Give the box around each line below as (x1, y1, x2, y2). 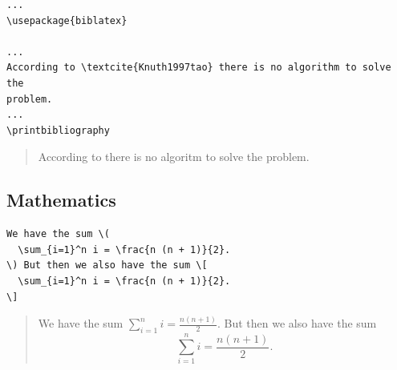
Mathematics (6, 187, 116, 212)
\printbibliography (6, 124, 110, 136)
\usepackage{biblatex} (6, 14, 128, 26)
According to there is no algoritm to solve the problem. (38, 148, 310, 165)
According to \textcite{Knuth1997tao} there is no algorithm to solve (6, 62, 391, 74)
